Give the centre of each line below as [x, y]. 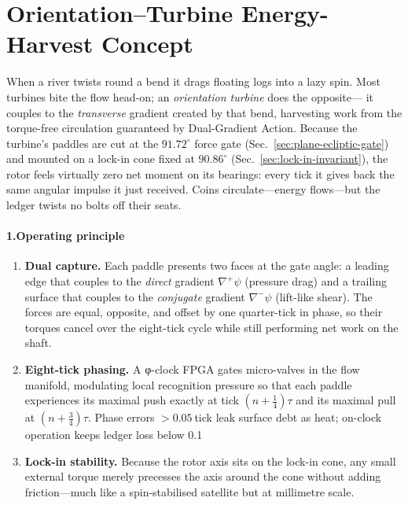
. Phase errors [121, 417]
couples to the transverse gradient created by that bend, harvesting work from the [204, 112]
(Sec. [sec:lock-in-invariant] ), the [310, 159]
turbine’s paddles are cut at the [83, 143]
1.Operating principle [66, 236]
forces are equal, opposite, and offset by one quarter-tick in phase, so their [204, 312]
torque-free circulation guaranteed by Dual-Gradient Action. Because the [182, 128]
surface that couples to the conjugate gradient [135, 296]
